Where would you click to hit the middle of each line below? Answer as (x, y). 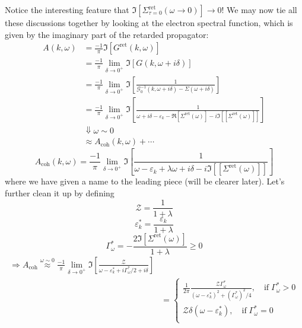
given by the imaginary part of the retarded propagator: (107, 34)
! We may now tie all (259, 9)
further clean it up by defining (60, 192)
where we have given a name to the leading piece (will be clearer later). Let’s (145, 181)
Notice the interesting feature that (67, 9)
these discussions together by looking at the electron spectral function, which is (149, 23)
